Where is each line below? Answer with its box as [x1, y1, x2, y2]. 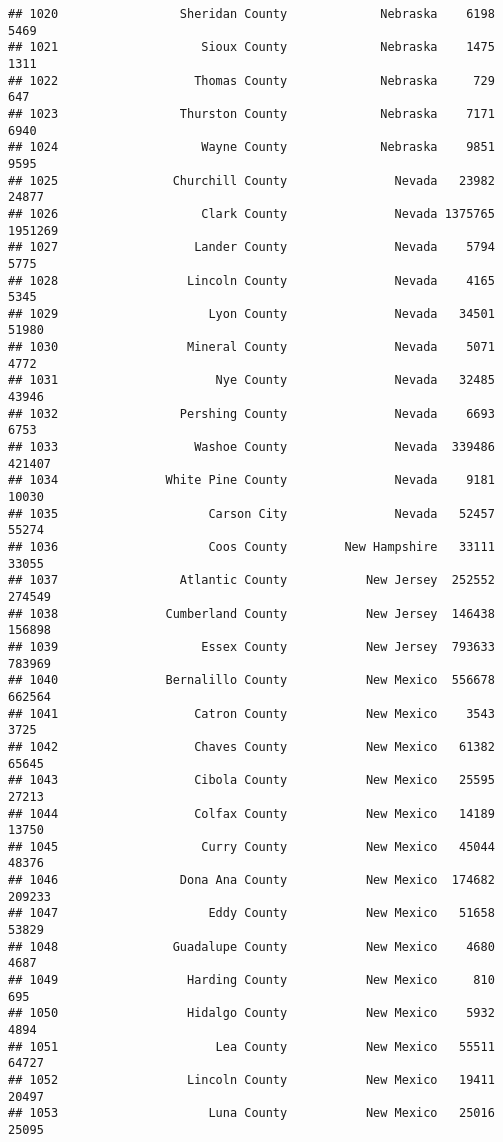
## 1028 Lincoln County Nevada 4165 [8, 273, 495, 288]
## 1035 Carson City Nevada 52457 [8, 506, 495, 521]
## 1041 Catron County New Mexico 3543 [8, 706, 495, 721]
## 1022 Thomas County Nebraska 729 [8, 73, 495, 88]
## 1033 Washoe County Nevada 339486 [8, 440, 495, 455]
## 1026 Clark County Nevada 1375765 [8, 206, 495, 221]
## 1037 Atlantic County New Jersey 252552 [8, 573, 495, 588]
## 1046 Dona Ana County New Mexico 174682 [8, 873, 495, 888]
